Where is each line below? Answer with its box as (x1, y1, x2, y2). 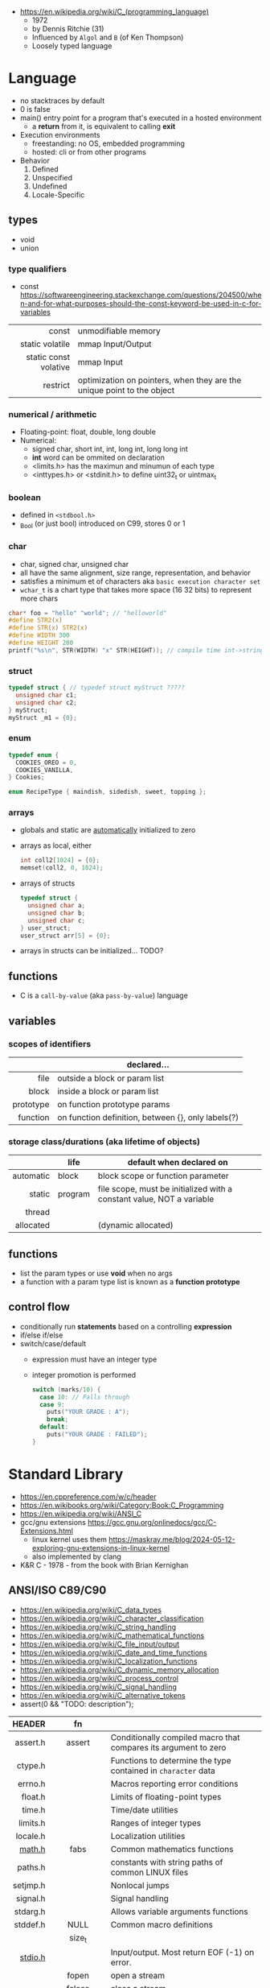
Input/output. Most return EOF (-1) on (110, 1946, 255, 1957)
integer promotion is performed (31, 1370, 137, 1379)
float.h (21, 1791, 46, 1802)
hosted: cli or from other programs (31, 147, 146, 156)
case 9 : (39, 1400, 66, 1408)
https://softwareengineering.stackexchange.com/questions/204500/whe (19, 290, 262, 300)
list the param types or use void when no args (19, 1268, 173, 1279)
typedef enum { (8, 750, 59, 759)
